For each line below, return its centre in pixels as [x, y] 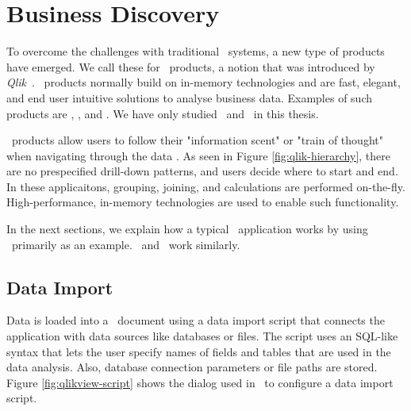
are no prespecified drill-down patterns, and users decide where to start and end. [202, 171]
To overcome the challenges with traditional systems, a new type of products [196, 51]
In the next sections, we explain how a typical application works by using [187, 229]
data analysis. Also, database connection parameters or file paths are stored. [192, 367]
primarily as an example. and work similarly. [126, 244]
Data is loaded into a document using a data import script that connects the [196, 320]
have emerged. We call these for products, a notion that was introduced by [191, 66]
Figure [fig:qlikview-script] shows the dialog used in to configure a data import [200, 382]
